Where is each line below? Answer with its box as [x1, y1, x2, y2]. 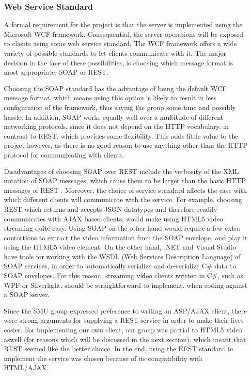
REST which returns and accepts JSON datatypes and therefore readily [4, 204, 218, 214]
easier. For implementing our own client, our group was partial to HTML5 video [4, 325, 242, 335]
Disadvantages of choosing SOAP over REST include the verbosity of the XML [4, 166, 239, 176]
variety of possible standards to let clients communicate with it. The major [4, 48, 226, 58]
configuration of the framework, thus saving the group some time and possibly [4, 102, 236, 112]
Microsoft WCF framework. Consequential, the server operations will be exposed [4, 29, 243, 39]
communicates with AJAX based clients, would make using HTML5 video [4, 213, 223, 223]
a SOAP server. [4, 289, 50, 299]
